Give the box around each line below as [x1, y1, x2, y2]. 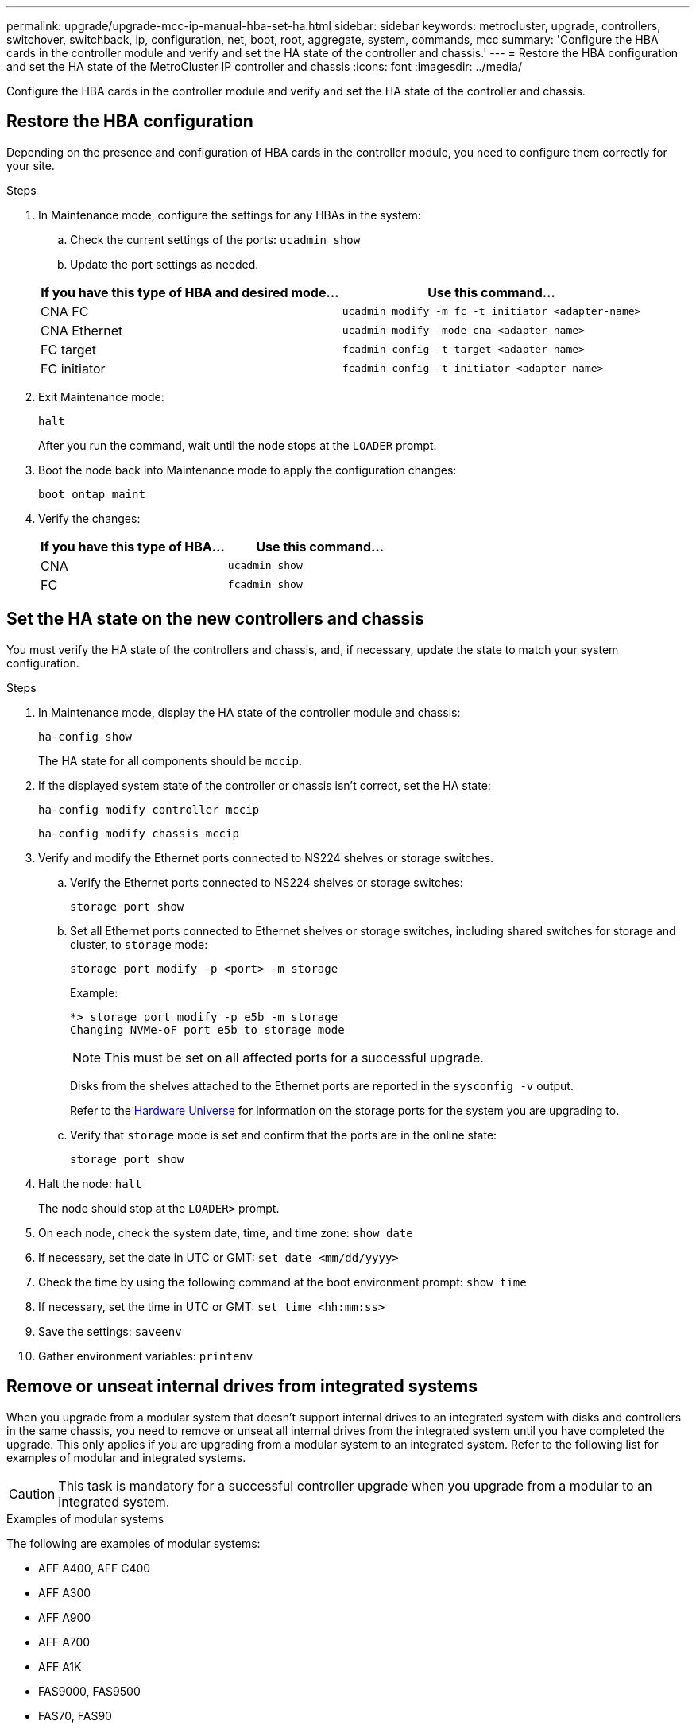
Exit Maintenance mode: [38, 389, 164, 404]
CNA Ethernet [41, 322, 123, 338]
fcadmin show [227, 578, 303, 591]
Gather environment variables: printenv [38, 1348, 253, 1363]
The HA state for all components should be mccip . [38, 753, 303, 768]
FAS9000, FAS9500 [38, 1684, 141, 1698]
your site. [6, 158, 55, 172]
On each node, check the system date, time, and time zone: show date [38, 1225, 413, 1240]
